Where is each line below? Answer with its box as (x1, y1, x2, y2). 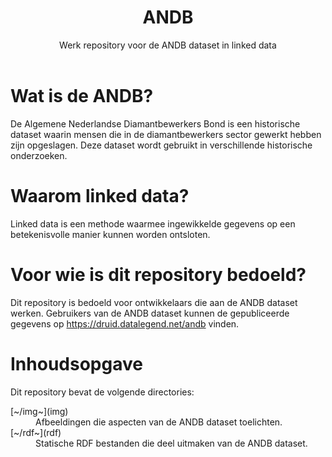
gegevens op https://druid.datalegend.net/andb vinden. (10, 317, 240, 330)
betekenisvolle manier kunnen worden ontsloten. (10, 228, 211, 240)
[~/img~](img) (10, 405, 69, 417)
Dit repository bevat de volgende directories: (10, 386, 195, 398)
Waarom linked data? (10, 184, 190, 207)
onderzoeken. (10, 149, 68, 161)
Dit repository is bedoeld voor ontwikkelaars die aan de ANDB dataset (10, 296, 298, 308)
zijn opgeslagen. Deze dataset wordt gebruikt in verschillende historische (10, 139, 313, 151)
